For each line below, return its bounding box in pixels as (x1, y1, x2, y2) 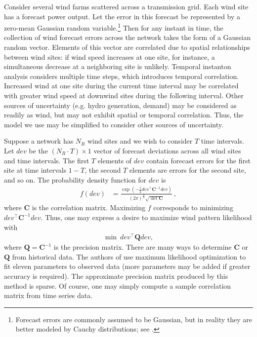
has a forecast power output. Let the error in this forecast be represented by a (4, 11, 241, 21)
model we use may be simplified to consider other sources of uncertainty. (4, 119, 223, 129)
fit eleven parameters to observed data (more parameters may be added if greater (4, 261, 251, 271)
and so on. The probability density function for (4, 174, 147, 185)
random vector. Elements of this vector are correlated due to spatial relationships (4, 42, 250, 52)
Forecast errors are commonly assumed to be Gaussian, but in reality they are (15, 314, 252, 324)
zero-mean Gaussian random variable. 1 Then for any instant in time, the (4, 21, 223, 33)
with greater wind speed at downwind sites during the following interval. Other (4, 90, 244, 100)
